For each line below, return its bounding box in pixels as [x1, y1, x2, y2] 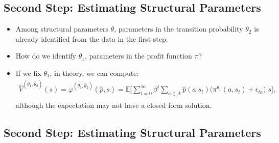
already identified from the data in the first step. [15, 33, 168, 44]
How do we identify [15, 50, 77, 61]
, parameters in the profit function [84, 50, 192, 61]
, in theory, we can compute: [50, 67, 139, 78]
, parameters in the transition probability [114, 23, 243, 34]
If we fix [15, 67, 41, 78]
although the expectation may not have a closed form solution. [15, 100, 212, 110]
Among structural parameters [15, 23, 108, 34]
